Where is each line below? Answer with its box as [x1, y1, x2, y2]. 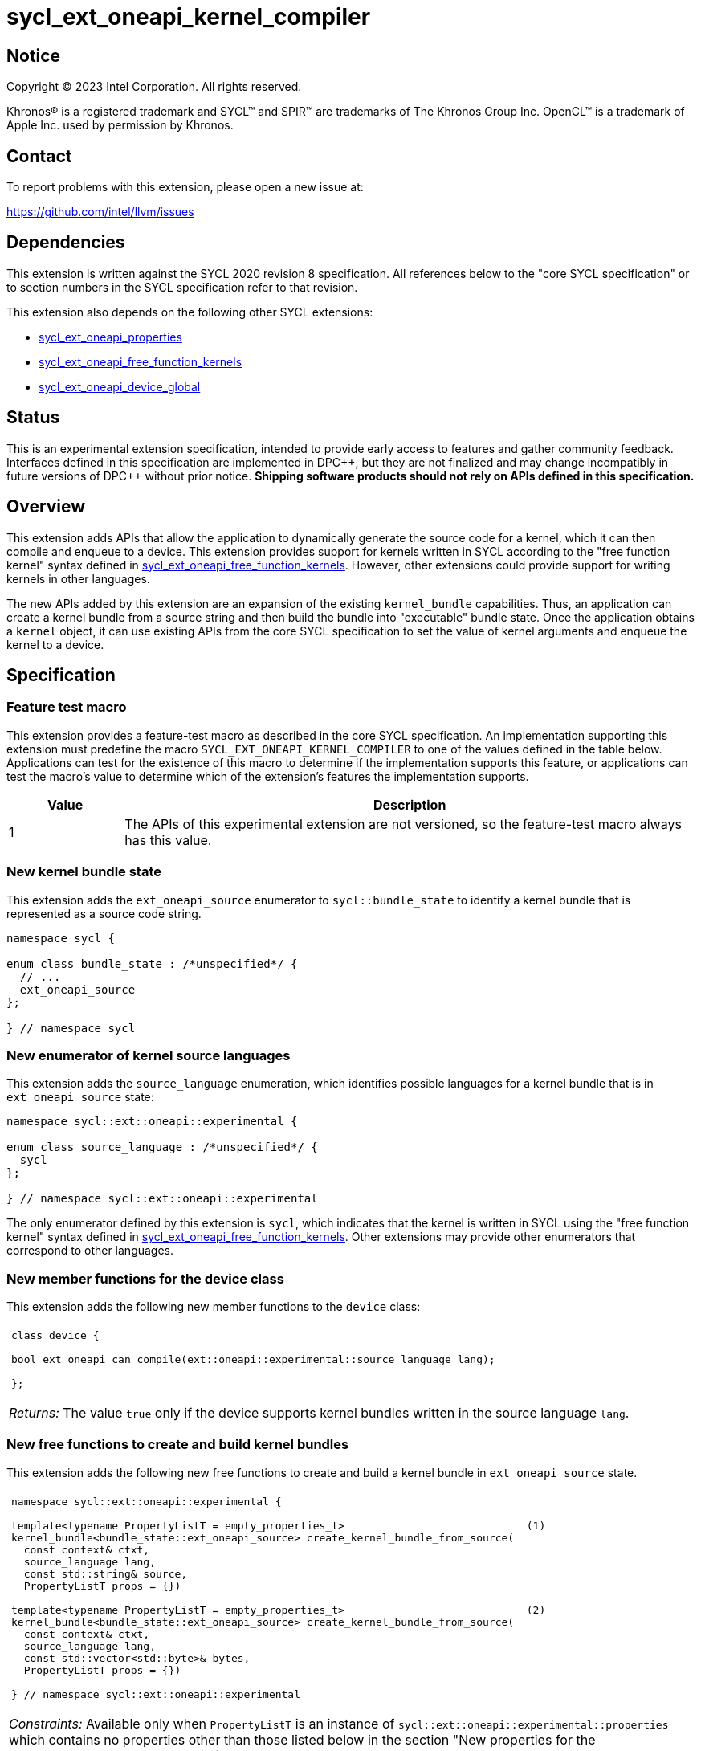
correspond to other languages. [6, 1243, 174, 1258]
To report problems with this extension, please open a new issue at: [6, 180, 364, 194]
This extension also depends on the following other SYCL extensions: [6, 304, 373, 319]
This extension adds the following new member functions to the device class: [6, 1300, 421, 1314]
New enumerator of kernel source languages [6, 1047, 291, 1063]
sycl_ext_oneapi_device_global [39, 379, 201, 394]
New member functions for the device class [6, 1270, 284, 1287]
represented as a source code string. [6, 906, 202, 920]
